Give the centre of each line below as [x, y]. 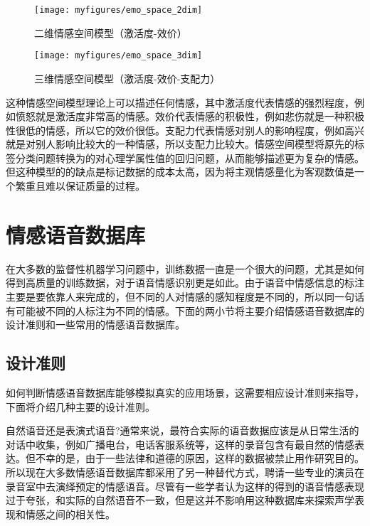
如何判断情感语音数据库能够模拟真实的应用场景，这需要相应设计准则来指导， [185, 392]
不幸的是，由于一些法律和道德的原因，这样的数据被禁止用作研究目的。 [200, 458]
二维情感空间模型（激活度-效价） [111, 32]
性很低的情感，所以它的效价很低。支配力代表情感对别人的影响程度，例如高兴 [185, 130]
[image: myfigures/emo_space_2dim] [118, 10]
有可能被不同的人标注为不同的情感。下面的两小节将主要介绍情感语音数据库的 [185, 310]
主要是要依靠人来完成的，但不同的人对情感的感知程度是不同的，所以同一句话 [185, 296]
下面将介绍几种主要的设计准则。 [80, 406]
